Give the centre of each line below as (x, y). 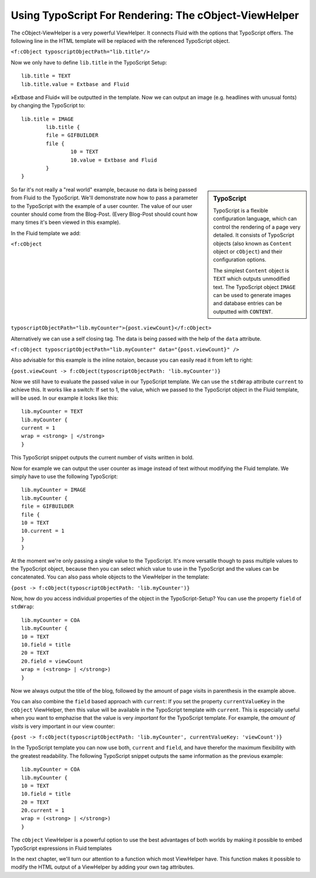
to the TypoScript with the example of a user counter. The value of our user (102, 206)
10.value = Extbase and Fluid (114, 160)
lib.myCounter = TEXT (52, 411)
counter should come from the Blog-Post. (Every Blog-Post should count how (104, 214)
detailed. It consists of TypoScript (254, 235)
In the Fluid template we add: (46, 233)
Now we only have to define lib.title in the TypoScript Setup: (89, 62)
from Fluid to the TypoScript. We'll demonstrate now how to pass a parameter (104, 198)
